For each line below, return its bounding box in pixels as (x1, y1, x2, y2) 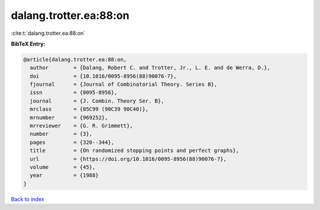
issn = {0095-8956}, (30, 89, 118, 96)
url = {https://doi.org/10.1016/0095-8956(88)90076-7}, (30, 156, 227, 162)
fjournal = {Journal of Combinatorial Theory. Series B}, (30, 81, 217, 88)
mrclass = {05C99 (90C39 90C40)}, (30, 106, 149, 112)
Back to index (11, 195, 44, 202)
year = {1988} (30, 172, 99, 179)
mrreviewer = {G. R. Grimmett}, (30, 122, 133, 130)
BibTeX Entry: (11, 40, 46, 47)
